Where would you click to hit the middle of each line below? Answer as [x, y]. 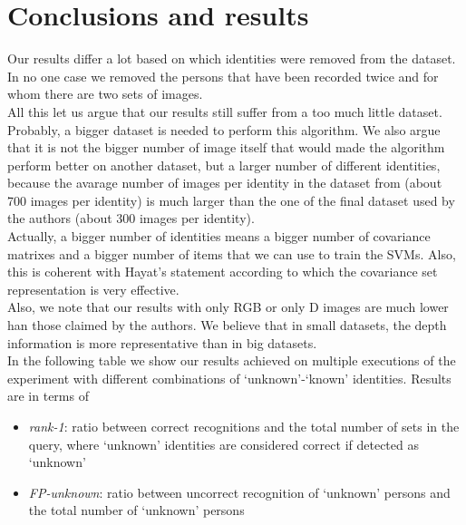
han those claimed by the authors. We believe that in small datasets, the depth [227, 325]
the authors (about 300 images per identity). [131, 218]
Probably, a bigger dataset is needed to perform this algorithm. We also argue [224, 129]
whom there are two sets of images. [105, 94]
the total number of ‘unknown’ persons [136, 510]
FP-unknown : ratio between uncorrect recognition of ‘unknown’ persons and [239, 492]
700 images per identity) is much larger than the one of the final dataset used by [231, 200]
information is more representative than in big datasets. [162, 342]
